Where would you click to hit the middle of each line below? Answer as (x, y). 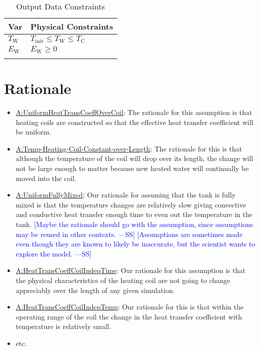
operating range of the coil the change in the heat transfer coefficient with (129, 316)
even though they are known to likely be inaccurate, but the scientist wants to (135, 244)
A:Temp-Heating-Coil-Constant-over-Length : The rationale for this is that (129, 148)
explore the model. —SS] (54, 253)
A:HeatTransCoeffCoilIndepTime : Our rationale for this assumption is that (130, 270)
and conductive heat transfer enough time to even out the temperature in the (134, 214)
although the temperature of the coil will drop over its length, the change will (134, 158)
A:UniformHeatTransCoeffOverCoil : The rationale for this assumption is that (134, 112)
